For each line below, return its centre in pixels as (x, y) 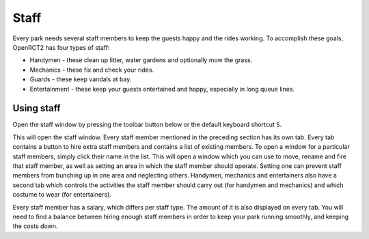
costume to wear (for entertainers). (62, 195)
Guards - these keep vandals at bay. (81, 79)
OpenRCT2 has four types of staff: (61, 47)
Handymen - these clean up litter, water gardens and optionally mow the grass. (141, 60)
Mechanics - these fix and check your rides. (92, 70)
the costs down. (35, 226)
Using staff (37, 108)
